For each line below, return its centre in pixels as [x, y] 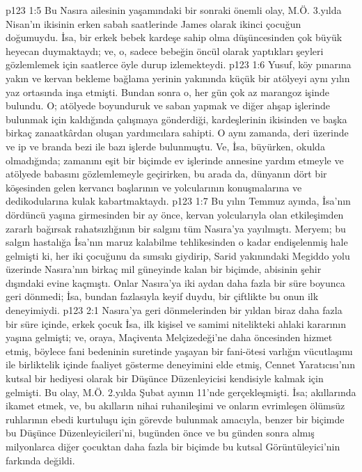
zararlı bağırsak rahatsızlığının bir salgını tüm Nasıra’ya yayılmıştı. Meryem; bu [176, 228]
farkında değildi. [40, 460]
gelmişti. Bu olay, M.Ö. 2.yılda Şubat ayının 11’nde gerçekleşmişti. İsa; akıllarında [181, 392]
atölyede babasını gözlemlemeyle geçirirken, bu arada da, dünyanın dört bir [166, 174]
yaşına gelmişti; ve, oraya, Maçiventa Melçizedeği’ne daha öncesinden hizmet [169, 337]
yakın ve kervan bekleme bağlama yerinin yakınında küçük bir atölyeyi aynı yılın [178, 78]
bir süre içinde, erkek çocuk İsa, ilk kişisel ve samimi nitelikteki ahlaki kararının [176, 323]
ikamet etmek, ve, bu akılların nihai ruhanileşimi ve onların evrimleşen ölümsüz [175, 406]
